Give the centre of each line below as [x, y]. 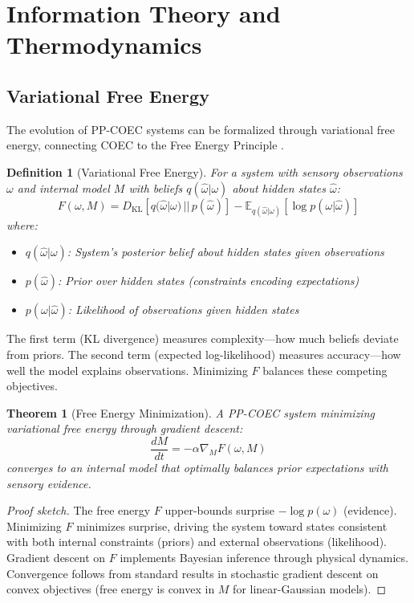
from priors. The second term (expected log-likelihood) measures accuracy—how [204, 354]
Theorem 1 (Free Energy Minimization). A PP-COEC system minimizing [191, 412]
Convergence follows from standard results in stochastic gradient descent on [193, 573]
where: [22, 224]
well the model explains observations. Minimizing [127, 370]
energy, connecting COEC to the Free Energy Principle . [145, 145]
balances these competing [325, 370]
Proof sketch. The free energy [79, 510]
